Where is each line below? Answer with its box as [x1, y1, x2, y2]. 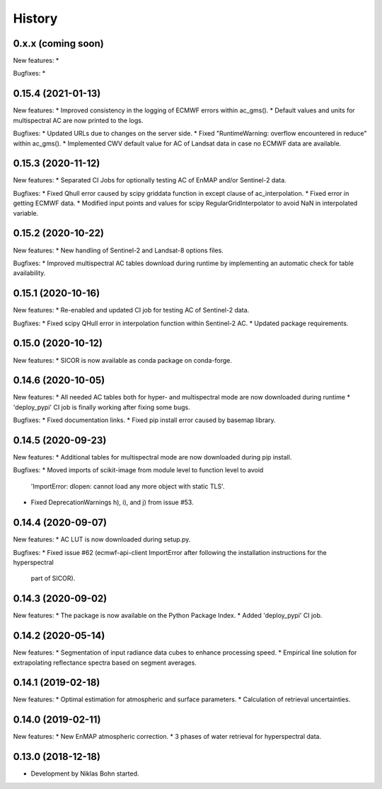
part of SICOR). [30, 574, 76, 583]
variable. [13, 209, 39, 217]
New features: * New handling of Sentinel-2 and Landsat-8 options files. [13, 246, 224, 255]
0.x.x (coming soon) [13, 37, 104, 49]
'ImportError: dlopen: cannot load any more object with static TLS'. [30, 481, 225, 491]
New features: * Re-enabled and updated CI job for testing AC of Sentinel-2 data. [13, 306, 250, 315]
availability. [13, 269, 46, 277]
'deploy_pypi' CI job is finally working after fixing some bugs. [13, 403, 190, 411]
